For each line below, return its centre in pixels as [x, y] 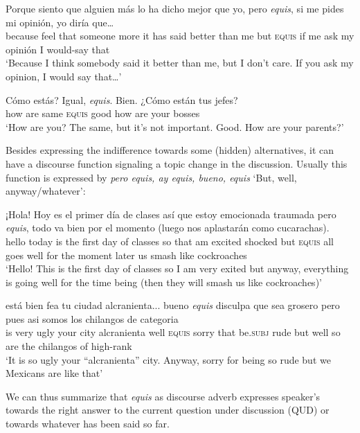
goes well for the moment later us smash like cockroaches [126, 255]
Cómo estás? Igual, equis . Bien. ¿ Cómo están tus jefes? [122, 99]
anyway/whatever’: [46, 191]
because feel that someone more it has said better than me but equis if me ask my [180, 36]
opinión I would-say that [58, 49]
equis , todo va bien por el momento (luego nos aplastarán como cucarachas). [168, 228]
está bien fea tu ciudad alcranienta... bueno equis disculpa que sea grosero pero [173, 305]
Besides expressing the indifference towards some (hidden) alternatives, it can [170, 150]
